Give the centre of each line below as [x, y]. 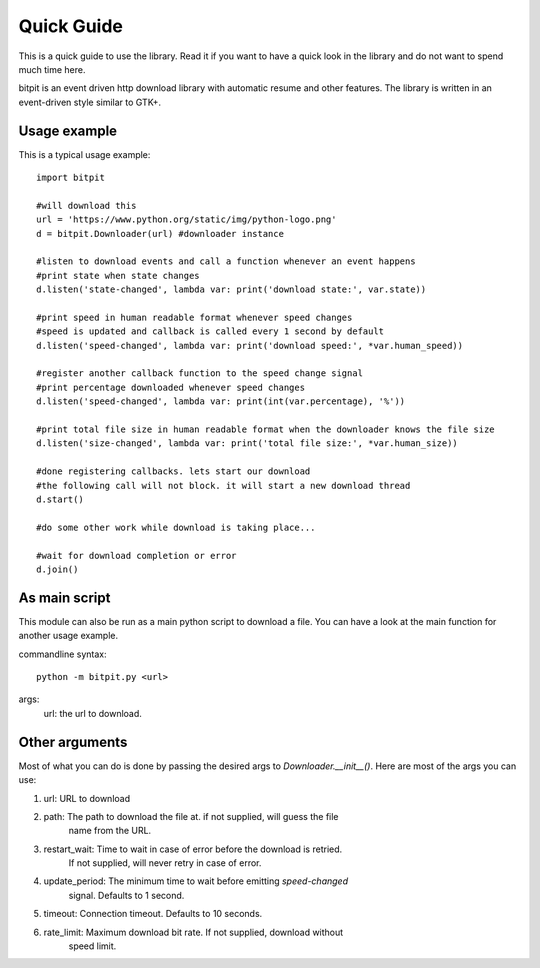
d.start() [60, 499]
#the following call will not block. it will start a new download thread [223, 485]
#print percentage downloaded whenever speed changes [170, 387]
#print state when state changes [118, 275]
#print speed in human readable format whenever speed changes [194, 317]
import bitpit [70, 178]
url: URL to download [86, 798]
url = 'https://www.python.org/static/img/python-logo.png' [186, 219]
